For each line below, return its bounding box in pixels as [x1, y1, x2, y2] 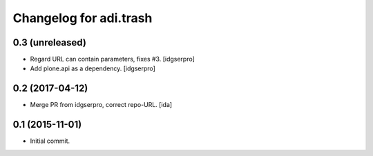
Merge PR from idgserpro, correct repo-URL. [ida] [30, 101, 173, 109]
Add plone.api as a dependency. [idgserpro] [30, 64, 155, 72]
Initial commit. [30, 137, 70, 145]
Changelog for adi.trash [12, 10, 153, 26]
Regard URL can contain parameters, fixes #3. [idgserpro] [30, 55, 195, 64]
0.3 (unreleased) [12, 37, 86, 48]
